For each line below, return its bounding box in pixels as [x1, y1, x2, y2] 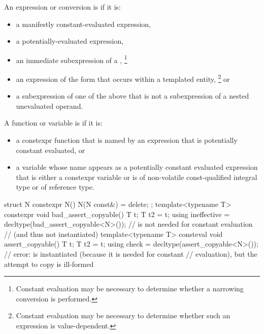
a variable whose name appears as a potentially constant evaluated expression [16, 162, 258, 172]
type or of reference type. [16, 181, 94, 192]
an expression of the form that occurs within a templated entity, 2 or [16, 72, 230, 84]
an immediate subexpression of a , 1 [16, 53, 127, 65]
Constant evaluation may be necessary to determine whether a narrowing [16, 283, 244, 294]
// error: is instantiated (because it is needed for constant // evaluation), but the [4, 249, 257, 259]
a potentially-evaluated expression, [16, 36, 124, 46]
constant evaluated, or [16, 144, 85, 155]
